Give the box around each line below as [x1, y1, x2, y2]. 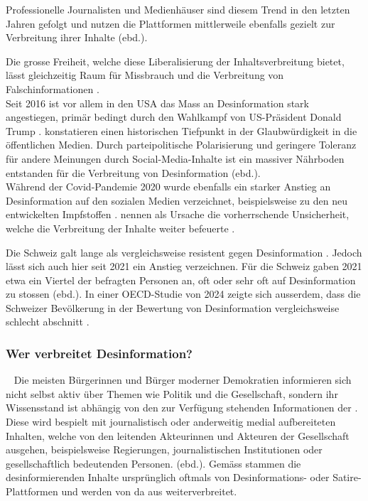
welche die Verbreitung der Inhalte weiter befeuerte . [6, 220, 235, 235]
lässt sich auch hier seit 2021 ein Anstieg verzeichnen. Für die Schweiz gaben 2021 [6, 259, 362, 274]
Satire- [332, 470, 362, 485]
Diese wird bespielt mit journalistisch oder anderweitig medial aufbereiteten [6, 414, 336, 429]
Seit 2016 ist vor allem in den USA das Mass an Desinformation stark [6, 95, 309, 110]
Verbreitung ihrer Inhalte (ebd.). [6, 30, 148, 45]
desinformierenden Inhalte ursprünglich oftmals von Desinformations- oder [6, 470, 330, 485]
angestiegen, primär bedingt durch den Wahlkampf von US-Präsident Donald [6, 109, 342, 124]
